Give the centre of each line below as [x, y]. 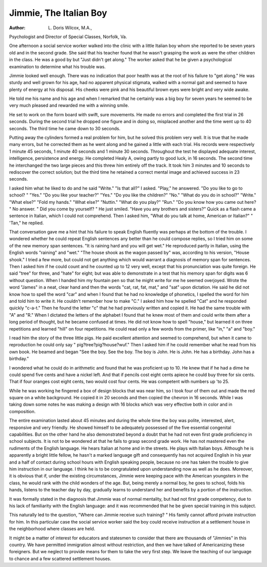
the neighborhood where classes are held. [52, 529]
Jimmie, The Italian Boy [58, 13]
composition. [22, 411]
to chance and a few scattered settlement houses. [60, 559]
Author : [17, 28]
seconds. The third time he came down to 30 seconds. [65, 128]
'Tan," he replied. [26, 223]
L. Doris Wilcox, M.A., [70, 28]
